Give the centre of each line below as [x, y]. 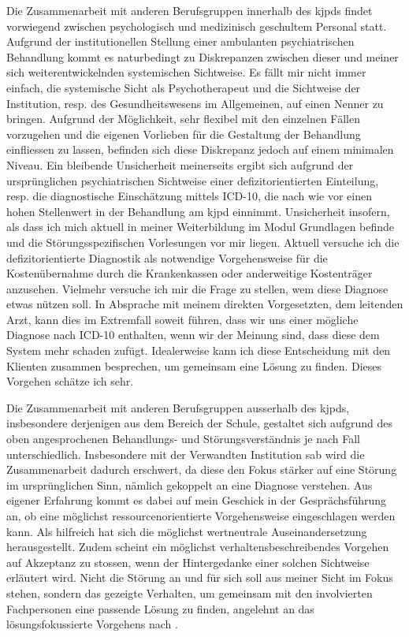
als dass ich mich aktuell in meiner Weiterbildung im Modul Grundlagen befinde [201, 227]
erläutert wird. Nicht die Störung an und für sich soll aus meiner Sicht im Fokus [200, 577]
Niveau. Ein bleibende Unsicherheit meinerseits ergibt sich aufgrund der [180, 164]
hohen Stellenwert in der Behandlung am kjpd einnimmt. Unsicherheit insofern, [198, 211]
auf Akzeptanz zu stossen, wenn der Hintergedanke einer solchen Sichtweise [188, 562]
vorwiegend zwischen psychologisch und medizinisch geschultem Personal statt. [197, 26]
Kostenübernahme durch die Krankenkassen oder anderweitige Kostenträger [190, 273]
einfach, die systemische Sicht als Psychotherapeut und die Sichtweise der [184, 87]
